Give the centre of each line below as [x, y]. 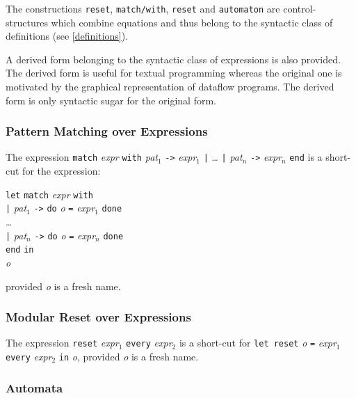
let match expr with [49, 194]
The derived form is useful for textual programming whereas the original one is [174, 73]
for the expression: [62, 171]
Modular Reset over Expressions [98, 317]
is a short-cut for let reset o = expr [258, 343]
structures [27, 22]
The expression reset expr [62, 343]
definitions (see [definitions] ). [67, 36]
